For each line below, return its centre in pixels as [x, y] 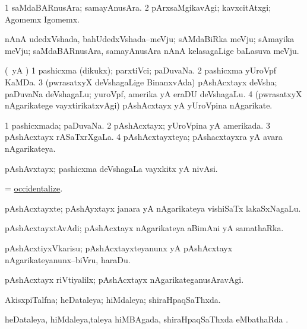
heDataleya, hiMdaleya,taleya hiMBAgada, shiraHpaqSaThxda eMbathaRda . [147, 319]
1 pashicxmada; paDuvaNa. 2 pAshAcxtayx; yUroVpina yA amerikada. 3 [137, 125]
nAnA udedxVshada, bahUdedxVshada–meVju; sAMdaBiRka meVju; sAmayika [150, 39]
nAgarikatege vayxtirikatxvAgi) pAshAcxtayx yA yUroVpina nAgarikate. [139, 105]
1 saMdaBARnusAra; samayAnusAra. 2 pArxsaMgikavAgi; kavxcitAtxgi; [138, 7]
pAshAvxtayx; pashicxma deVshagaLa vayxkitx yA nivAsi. [111, 168]
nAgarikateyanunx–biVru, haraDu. [68, 259]
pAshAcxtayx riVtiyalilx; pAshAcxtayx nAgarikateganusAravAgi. [124, 280]
